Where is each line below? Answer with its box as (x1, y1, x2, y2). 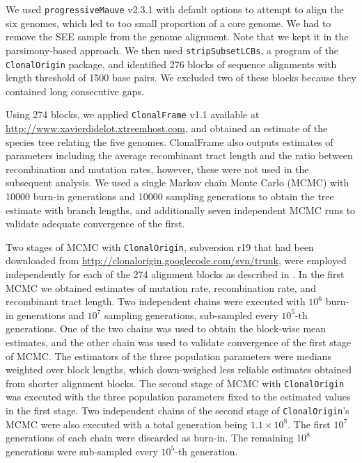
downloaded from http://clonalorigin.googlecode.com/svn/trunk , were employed (6, 253, 347, 268)
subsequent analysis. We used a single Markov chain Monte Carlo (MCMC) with (6, 175, 349, 190)
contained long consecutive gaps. (6, 83, 144, 98)
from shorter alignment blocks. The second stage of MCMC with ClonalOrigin (6, 375, 345, 390)
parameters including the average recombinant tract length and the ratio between (6, 148, 353, 163)
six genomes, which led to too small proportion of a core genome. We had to (6, 15, 331, 30)
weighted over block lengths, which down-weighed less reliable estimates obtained (6, 362, 352, 377)
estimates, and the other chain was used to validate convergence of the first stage (6, 334, 352, 349)
